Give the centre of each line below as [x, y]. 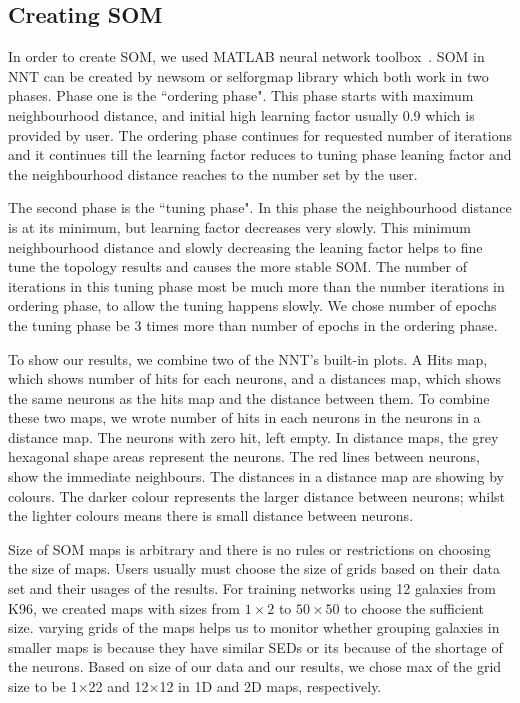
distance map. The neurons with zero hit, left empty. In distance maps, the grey [253, 436]
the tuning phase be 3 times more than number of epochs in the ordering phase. [253, 324]
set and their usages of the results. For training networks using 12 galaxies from [252, 588]
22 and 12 [118, 686]
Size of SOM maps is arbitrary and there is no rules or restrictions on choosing [249, 548]
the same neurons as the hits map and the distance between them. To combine [249, 397]
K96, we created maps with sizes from [124, 607]
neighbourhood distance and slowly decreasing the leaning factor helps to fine [245, 246]
